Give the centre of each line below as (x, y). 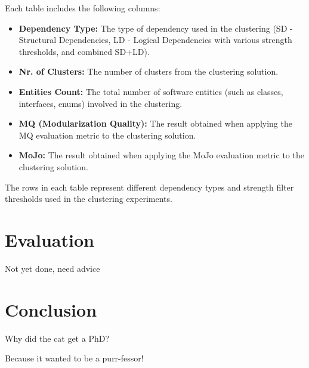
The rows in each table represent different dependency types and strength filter (149, 187)
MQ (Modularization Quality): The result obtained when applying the (155, 123)
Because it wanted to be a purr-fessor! (74, 358)
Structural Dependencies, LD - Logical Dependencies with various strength (155, 40)
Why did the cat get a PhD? (57, 338)
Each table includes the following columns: (83, 8)
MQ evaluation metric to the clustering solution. (107, 135)
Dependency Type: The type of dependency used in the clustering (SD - (156, 28)
